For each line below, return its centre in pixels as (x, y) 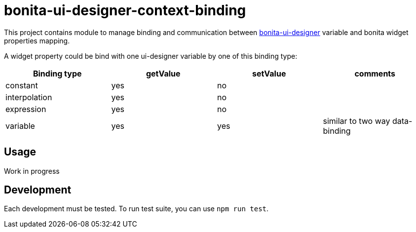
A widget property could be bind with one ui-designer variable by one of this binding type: (151, 56)
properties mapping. (37, 40)
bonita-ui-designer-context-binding (125, 10)
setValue (269, 73)
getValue (163, 73)
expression (26, 109)
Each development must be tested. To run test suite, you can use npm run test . (136, 209)
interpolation (29, 97)
